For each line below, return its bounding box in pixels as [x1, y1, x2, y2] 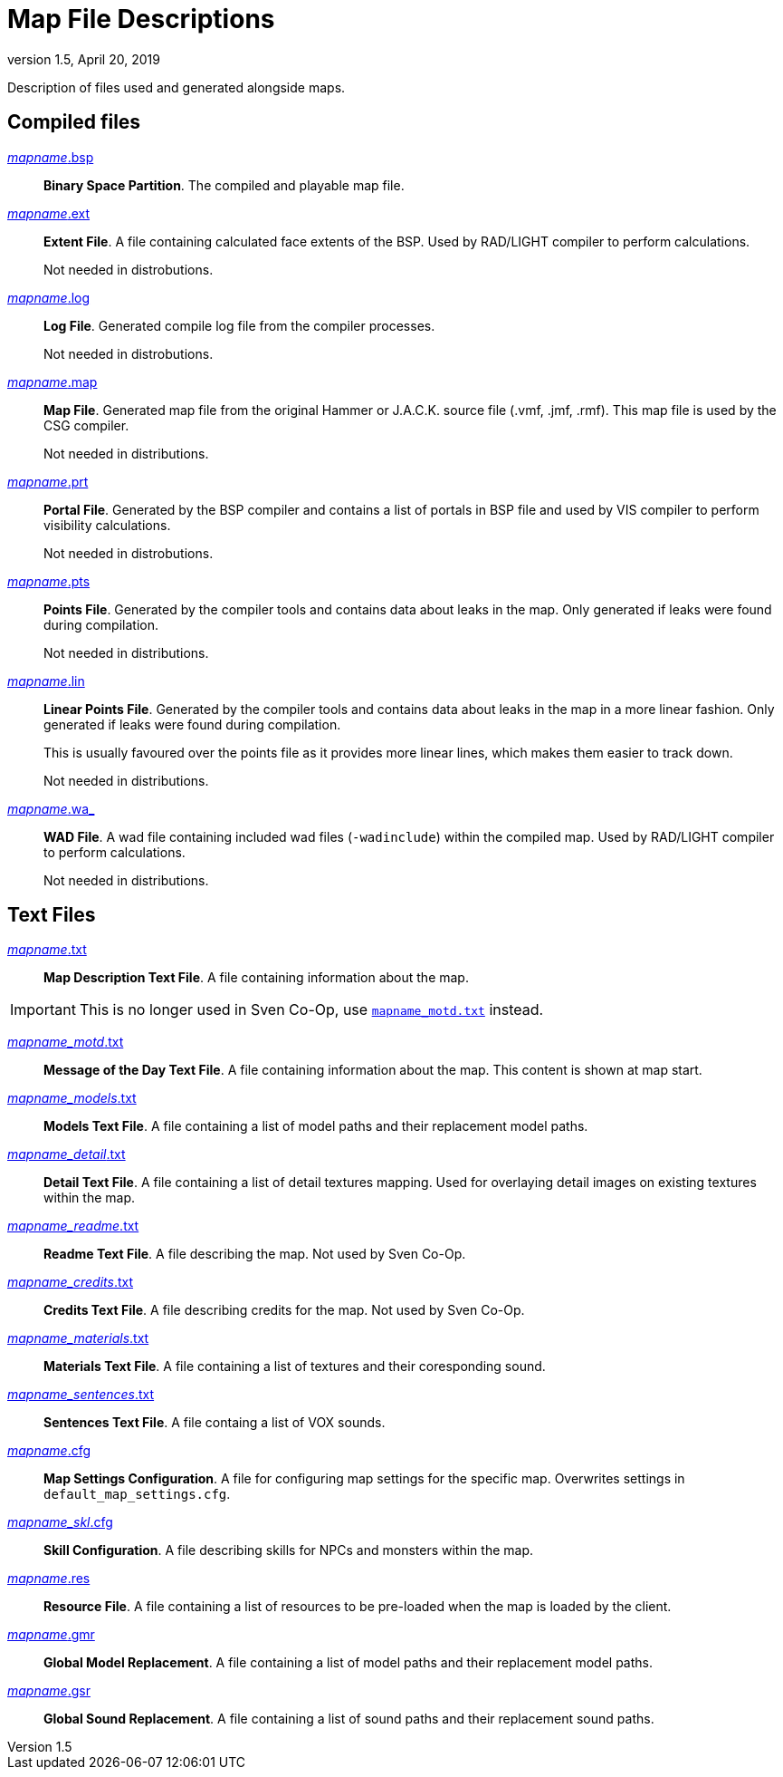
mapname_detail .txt [7, 1146, 126, 1163]
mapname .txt [7, 942, 87, 958]
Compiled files [7, 111, 141, 134]
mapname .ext [7, 205, 91, 221]
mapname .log [7, 289, 91, 305]
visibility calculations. [43, 517, 171, 533]
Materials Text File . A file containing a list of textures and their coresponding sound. [43, 1358, 546, 1375]
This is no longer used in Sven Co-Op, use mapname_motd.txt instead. [79, 1000, 544, 1019]
